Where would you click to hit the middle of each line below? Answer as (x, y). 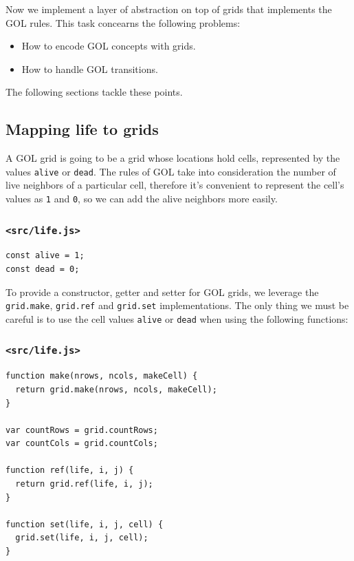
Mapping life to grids (82, 129)
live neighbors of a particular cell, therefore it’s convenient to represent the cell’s (175, 185)
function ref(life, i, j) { (70, 470)
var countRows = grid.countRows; (82, 430)
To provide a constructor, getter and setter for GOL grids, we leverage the (162, 292)
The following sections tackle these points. (94, 92)
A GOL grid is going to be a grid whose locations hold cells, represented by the (173, 158)
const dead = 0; (43, 269)
